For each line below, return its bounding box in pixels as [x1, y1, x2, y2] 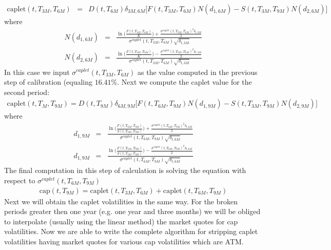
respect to [4, 175, 35, 186]
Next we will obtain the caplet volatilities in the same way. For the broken [4, 196, 238, 206]
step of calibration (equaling [4, 76, 93, 87]
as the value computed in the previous [138, 66, 258, 77]
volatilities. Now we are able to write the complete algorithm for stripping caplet [4, 226, 258, 237]
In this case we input [4, 66, 70, 77]
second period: [4, 86, 50, 97]
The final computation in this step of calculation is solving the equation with [4, 165, 246, 176]
